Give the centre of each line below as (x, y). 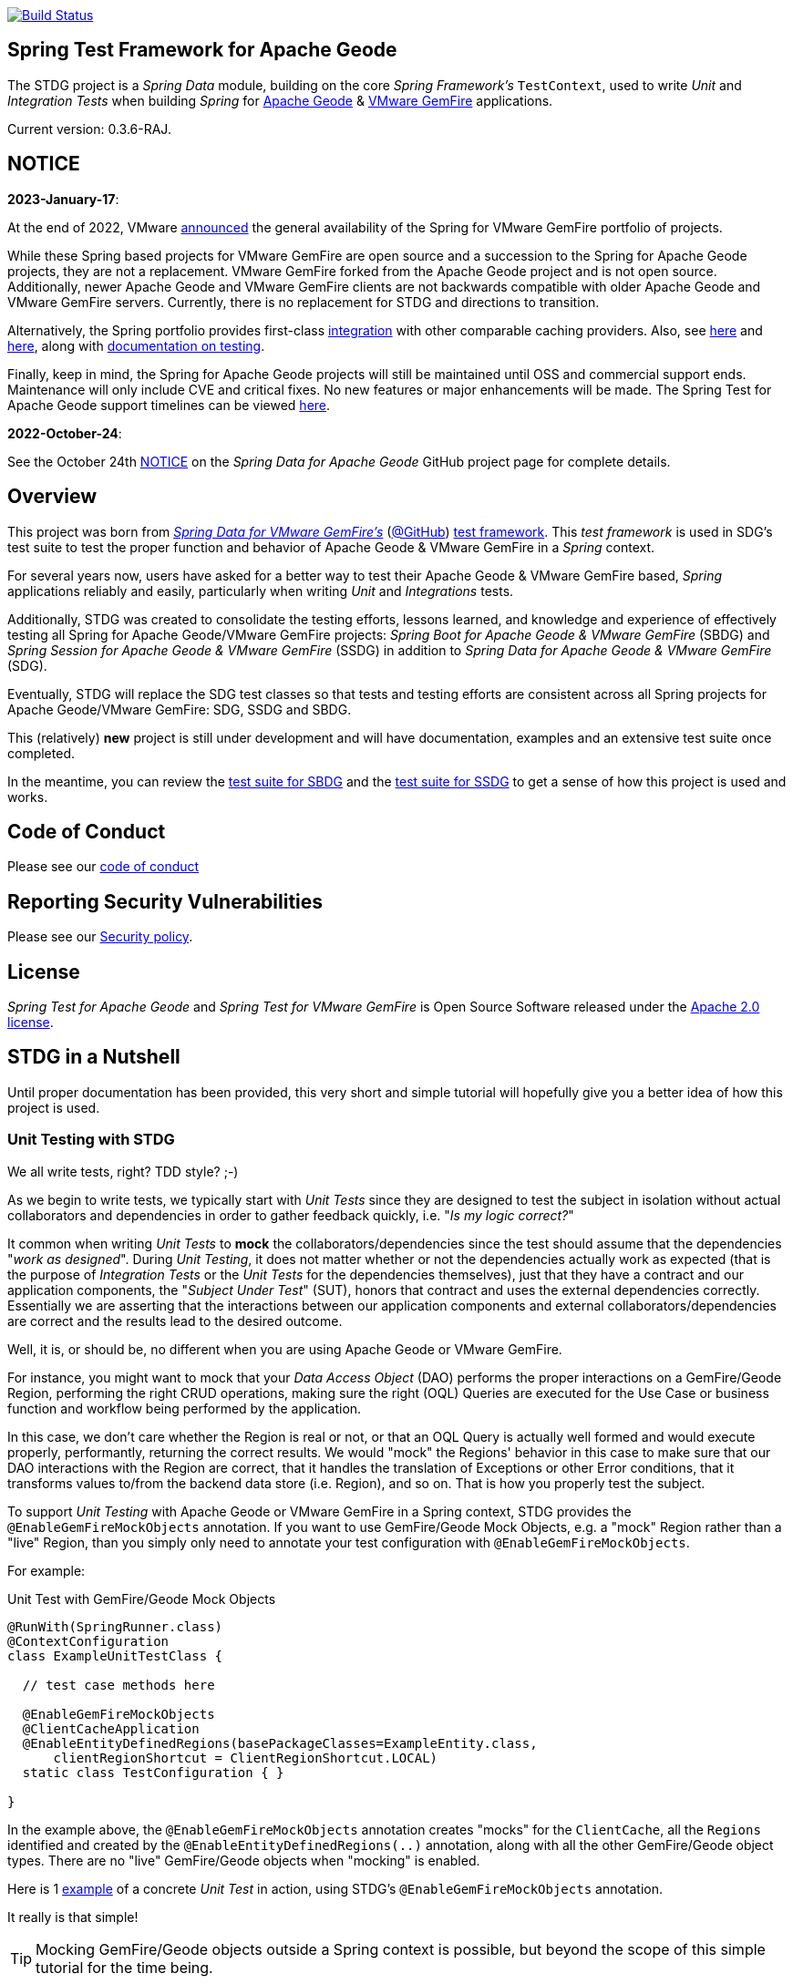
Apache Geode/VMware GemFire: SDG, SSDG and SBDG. (180, 709)
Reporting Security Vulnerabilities (165, 901)
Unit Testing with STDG (91, 1140)
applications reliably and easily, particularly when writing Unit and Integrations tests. (261, 591)
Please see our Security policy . (100, 937)
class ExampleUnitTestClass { (115, 1655)
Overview (52, 497)
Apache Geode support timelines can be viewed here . (169, 405)
